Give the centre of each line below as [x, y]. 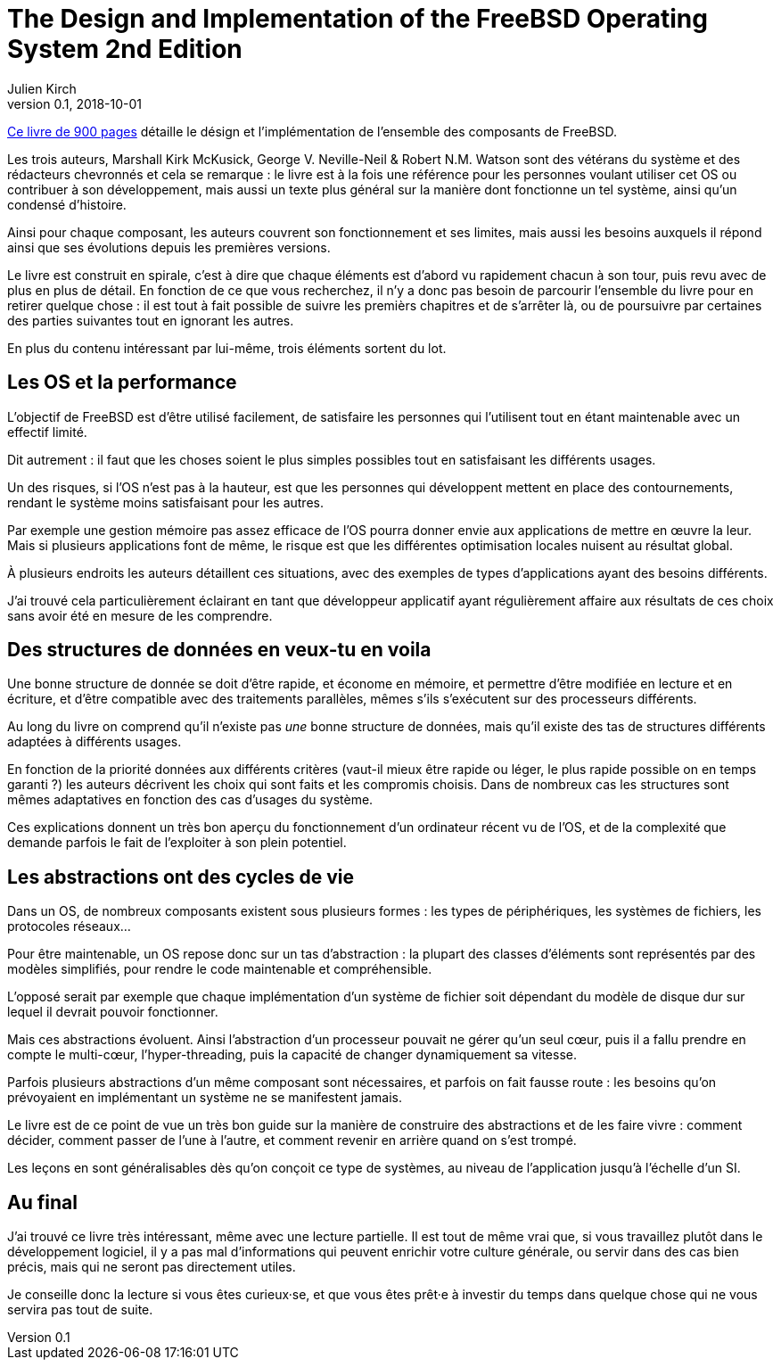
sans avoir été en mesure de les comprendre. [140, 615]
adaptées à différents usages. [95, 742]
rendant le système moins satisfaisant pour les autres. [165, 502]
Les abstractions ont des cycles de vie [181, 877]
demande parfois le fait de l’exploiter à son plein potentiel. [177, 843]
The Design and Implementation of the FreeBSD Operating [358, 19]
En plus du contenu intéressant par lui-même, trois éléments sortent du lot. [227, 348]
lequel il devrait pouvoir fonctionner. [113, 1012]
